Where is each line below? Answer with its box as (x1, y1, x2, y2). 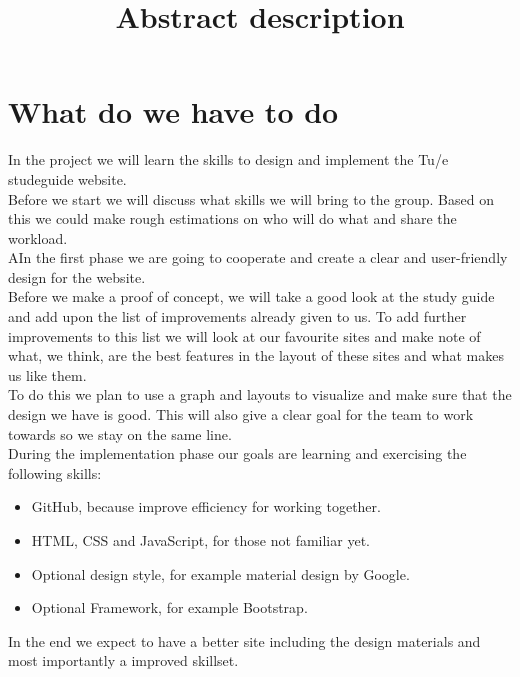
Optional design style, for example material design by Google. (31, 563, 410, 584)
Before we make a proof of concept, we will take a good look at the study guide (8, 286, 495, 307)
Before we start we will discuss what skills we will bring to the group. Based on (8, 188, 494, 209)
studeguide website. (8, 168, 127, 189)
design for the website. (8, 266, 146, 287)
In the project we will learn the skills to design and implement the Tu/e (8, 149, 449, 170)
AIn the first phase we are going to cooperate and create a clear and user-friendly (8, 247, 508, 268)
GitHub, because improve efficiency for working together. (31, 496, 381, 517)
